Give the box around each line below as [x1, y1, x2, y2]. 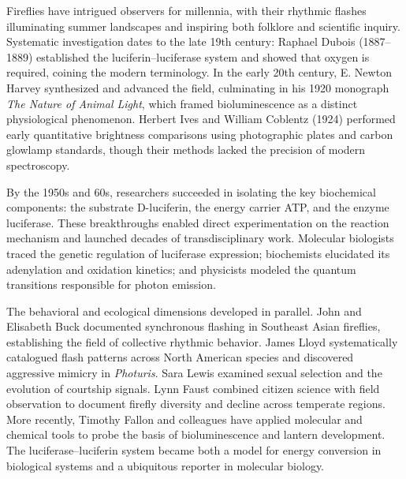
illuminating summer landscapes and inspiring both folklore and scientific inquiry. [6, 17, 400, 34]
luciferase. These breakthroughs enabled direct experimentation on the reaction [6, 214, 389, 230]
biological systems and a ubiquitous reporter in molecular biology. [6, 457, 325, 473]
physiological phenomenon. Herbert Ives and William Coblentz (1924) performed [6, 110, 396, 127]
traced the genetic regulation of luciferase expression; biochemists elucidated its [6, 245, 390, 261]
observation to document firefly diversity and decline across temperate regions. [6, 395, 386, 412]
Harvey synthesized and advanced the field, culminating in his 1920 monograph [6, 79, 389, 95]
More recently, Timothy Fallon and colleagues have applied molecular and [6, 410, 363, 427]
